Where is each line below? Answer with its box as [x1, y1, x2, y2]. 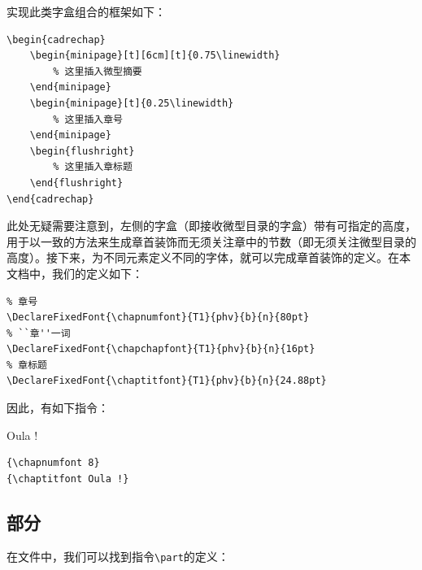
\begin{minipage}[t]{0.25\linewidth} [29, 97, 234, 109]
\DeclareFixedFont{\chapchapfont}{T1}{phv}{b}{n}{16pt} [7, 343, 315, 355]
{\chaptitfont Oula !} [7, 472, 129, 485]
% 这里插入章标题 [53, 161, 133, 173]
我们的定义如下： [51, 264, 143, 281]
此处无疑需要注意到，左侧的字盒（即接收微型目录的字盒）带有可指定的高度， [7, 217, 416, 234]
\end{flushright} [29, 176, 124, 189]
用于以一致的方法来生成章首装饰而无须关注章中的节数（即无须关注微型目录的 [7, 233, 416, 250]
